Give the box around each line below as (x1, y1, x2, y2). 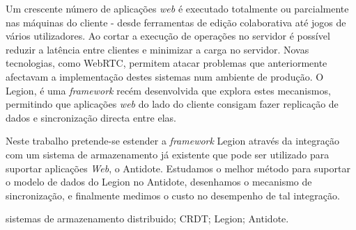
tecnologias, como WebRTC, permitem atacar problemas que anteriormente (6, 56, 327, 70)
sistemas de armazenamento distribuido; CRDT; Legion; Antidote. (6, 211, 289, 226)
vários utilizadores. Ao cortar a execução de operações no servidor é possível (6, 28, 330, 43)
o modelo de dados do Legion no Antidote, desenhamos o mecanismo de (6, 174, 312, 189)
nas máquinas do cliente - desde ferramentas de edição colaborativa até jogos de (6, 15, 346, 29)
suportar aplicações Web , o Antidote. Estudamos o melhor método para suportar (6, 161, 350, 175)
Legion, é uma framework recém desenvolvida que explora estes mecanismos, (6, 83, 331, 97)
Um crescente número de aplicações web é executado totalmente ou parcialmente (6, 1, 349, 15)
